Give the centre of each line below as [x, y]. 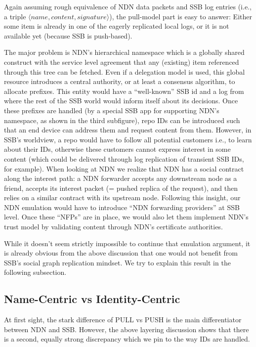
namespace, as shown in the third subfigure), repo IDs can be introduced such [122, 120]
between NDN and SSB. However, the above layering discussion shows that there [127, 329]
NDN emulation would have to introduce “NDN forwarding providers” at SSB [122, 207]
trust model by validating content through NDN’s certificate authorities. [113, 227]
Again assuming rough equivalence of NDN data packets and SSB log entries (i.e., [128, 6]
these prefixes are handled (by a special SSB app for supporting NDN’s [112, 110]
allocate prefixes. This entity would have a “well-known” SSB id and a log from [124, 91]
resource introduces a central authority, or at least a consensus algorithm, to [120, 81]
